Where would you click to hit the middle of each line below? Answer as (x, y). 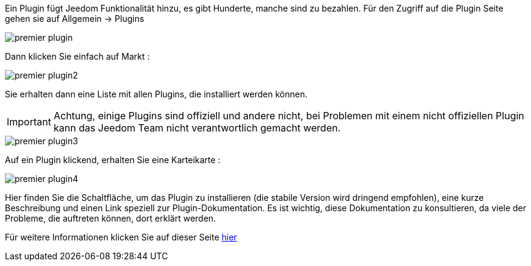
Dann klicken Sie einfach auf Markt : (77, 56)
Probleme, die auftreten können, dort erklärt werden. (111, 218)
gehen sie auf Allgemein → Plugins (75, 19)
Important (29, 122)
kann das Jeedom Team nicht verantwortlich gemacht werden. (197, 128)
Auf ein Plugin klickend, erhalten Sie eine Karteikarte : (113, 160)
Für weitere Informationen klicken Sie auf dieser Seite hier (121, 237)
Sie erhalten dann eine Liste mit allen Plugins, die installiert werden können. (156, 94)
